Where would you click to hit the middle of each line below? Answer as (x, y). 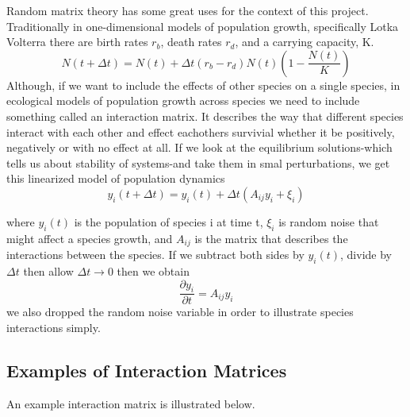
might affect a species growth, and (90, 238)
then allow (48, 270)
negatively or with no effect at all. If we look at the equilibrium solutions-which (199, 147)
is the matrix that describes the (271, 238)
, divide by (366, 255)
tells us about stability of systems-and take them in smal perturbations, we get (198, 162)
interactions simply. (54, 327)
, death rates (191, 42)
